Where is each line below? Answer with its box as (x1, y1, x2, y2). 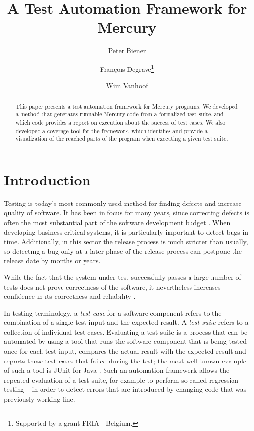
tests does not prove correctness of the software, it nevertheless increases (4, 281, 221, 292)
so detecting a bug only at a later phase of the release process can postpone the (4, 246, 242, 256)
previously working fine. (4, 394, 75, 404)
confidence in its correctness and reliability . (4, 291, 136, 301)
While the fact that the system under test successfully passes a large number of (4, 272, 241, 282)
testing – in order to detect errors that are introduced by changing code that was (4, 384, 247, 394)
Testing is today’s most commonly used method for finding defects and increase (4, 198, 242, 208)
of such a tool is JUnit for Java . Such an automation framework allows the (4, 365, 230, 375)
